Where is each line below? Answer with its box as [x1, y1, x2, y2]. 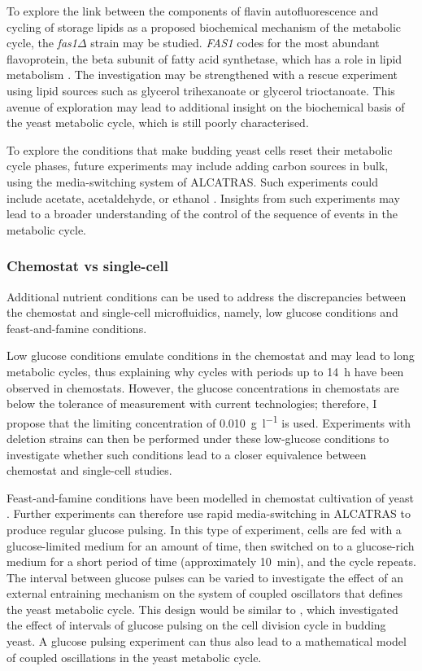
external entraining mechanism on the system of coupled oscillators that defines [7, 585, 403, 602]
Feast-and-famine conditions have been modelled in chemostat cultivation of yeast [7, 489, 414, 506]
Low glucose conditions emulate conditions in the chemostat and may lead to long [7, 347, 415, 364]
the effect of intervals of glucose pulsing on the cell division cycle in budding [7, 616, 386, 634]
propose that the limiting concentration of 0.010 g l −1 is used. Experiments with [7, 411, 411, 431]
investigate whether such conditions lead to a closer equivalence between [7, 445, 367, 463]
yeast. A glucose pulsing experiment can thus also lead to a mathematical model [7, 633, 407, 650]
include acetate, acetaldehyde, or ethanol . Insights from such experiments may [7, 189, 400, 206]
